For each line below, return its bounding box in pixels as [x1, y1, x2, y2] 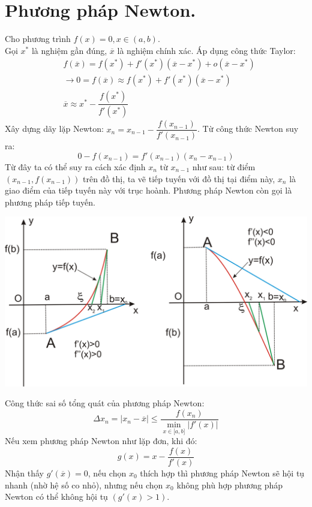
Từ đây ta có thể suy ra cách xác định [5, 160, 146, 173]
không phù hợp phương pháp [176, 478, 283, 491]
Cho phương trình [5, 32, 71, 45]
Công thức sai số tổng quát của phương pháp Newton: [5, 397, 205, 409]
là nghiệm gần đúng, [31, 44, 107, 56]
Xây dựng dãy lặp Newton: [5, 122, 104, 135]
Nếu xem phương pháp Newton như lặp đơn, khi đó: [5, 434, 197, 447]
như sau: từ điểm [192, 160, 256, 173]
